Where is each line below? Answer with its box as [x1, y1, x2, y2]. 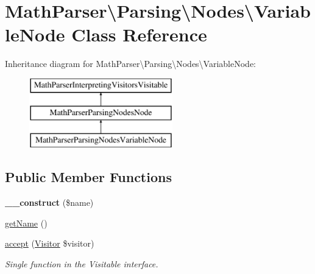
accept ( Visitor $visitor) [5, 237, 94, 250]
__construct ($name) [5, 196, 94, 209]
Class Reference [71, 22, 207, 47]
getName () [5, 216, 48, 229]
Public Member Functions [5, 167, 172, 186]
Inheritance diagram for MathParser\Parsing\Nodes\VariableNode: [5, 57, 257, 70]
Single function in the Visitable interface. [5, 257, 158, 270]
